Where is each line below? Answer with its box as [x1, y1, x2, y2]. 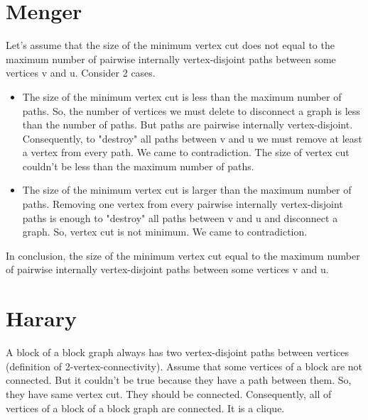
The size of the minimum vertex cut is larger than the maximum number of [22, 182, 352, 197]
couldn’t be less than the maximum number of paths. [22, 158, 254, 173]
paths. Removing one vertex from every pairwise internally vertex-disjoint [22, 197, 343, 211]
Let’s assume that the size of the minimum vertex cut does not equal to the [6, 38, 335, 52]
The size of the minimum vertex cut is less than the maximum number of [22, 89, 342, 104]
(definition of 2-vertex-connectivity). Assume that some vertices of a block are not [6, 358, 363, 373]
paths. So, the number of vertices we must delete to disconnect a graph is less [22, 103, 360, 118]
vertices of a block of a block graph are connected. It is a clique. [6, 400, 285, 415]
